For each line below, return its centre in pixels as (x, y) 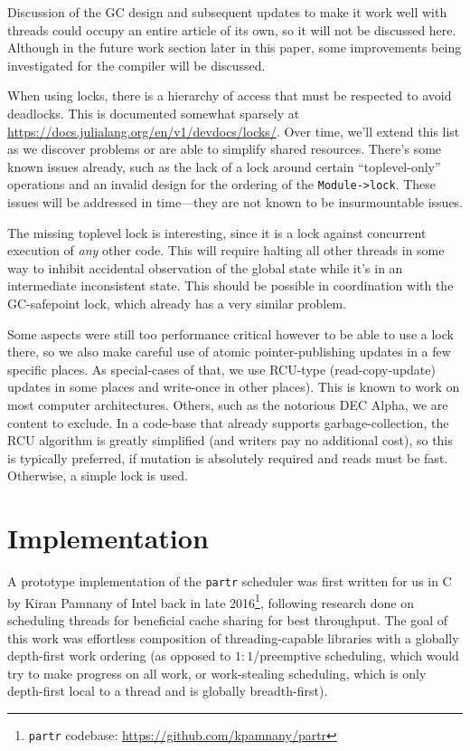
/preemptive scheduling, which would (356, 656)
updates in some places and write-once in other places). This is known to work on (234, 387)
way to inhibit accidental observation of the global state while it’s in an (205, 267)
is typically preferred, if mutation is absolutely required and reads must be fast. (228, 457)
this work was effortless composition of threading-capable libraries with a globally (233, 637)
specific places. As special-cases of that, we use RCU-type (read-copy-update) (221, 369)
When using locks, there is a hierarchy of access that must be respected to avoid (230, 95)
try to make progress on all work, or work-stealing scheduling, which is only (217, 673)
